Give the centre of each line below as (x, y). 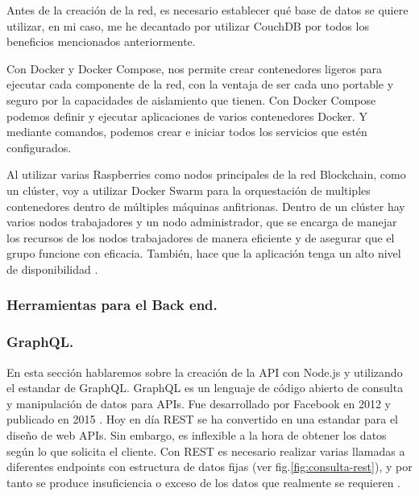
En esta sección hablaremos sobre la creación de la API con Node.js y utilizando (205, 372)
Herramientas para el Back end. (112, 305)
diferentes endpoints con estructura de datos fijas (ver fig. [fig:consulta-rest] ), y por (209, 467)
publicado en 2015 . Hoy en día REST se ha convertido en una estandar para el (202, 419)
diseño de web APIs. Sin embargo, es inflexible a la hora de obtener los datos (197, 434)
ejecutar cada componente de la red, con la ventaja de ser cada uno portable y (200, 84)
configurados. (39, 147)
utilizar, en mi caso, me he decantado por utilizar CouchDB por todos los (188, 25)
